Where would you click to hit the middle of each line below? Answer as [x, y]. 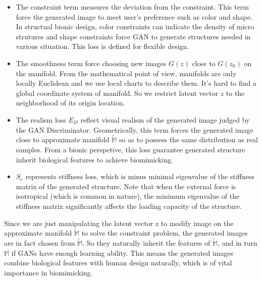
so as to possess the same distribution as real [189, 139]
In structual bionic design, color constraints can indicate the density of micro [135, 26]
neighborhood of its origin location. [70, 103]
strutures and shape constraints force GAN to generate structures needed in [133, 36]
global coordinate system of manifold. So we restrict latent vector [117, 93]
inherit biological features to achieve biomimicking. [95, 159]
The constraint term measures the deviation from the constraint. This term [132, 7]
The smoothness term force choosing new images [91, 63]
